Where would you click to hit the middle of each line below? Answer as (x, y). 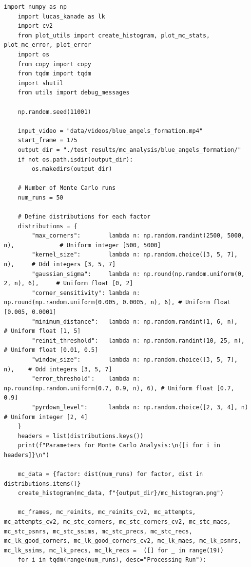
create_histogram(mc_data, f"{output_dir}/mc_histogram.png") (121, 493)
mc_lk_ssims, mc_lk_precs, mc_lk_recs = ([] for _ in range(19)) (114, 550)
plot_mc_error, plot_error (48, 45)
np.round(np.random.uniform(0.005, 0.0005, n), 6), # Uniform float (117, 302)
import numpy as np (35, 7)
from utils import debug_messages (74, 93)
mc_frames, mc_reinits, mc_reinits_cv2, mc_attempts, (107, 512)
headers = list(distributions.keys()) (81, 436)
